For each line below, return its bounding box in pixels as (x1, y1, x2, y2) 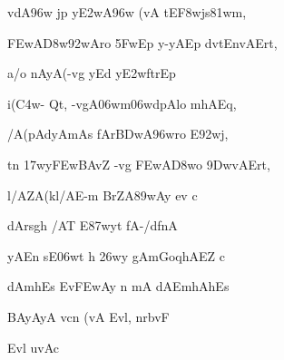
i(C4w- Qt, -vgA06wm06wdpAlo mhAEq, (7, 93, 237, 112)
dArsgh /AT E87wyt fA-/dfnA (7, 216, 178, 235)
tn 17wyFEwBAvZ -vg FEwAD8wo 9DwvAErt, (7, 154, 270, 173)
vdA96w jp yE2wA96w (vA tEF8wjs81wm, (7, 3, 247, 21)
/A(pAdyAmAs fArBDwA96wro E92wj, (7, 124, 229, 143)
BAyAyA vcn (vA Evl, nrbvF (7, 306, 170, 326)
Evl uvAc (7, 337, 59, 356)
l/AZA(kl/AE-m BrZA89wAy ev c (7, 185, 198, 204)
